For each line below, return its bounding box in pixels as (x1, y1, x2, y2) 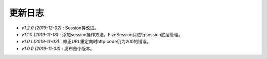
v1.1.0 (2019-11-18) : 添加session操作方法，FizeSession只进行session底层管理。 (21, 31, 183, 37)
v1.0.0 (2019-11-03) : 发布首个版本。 (21, 45, 95, 52)
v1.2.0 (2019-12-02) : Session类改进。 (21, 25, 99, 31)
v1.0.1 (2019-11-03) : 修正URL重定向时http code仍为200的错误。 (21, 39, 151, 45)
